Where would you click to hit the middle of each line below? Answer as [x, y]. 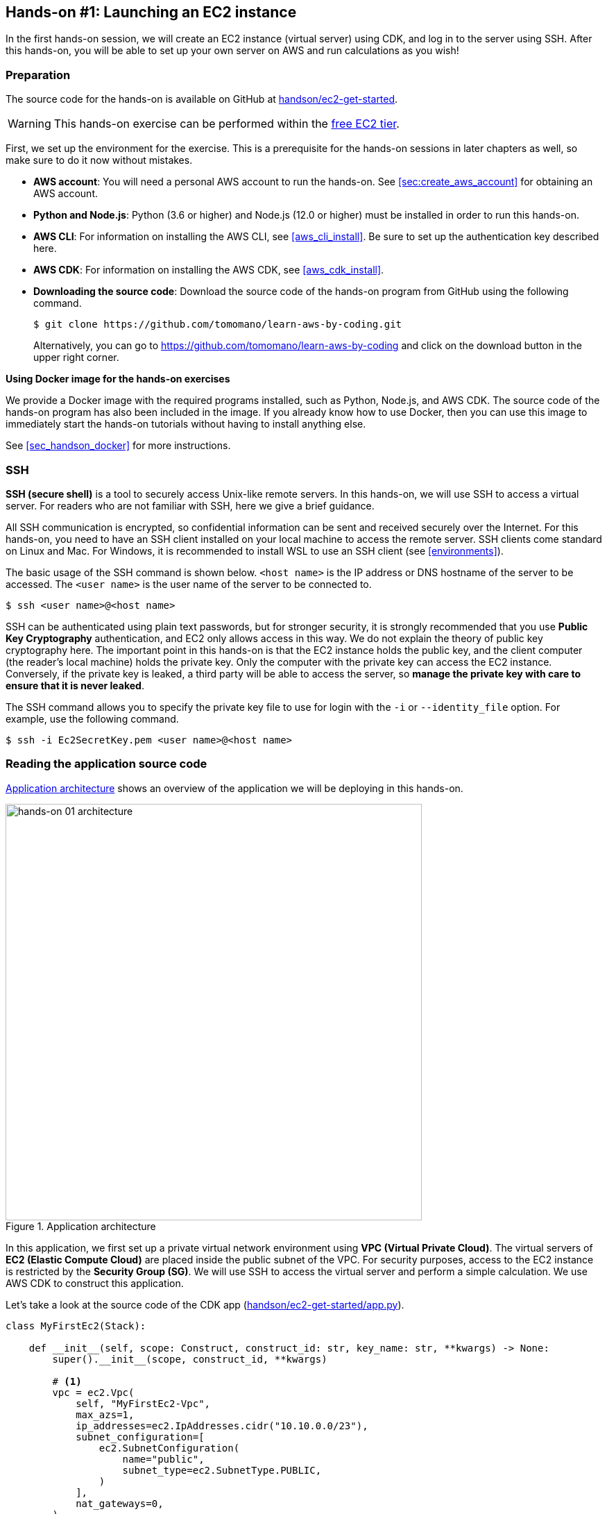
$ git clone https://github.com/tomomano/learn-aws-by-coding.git [218, 325]
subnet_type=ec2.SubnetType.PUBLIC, [222, 1470]
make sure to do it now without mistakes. [99, 160]
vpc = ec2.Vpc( [93, 1392]
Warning [29, 124]
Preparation [38, 75]
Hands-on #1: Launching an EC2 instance [151, 12]
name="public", [163, 1459]
